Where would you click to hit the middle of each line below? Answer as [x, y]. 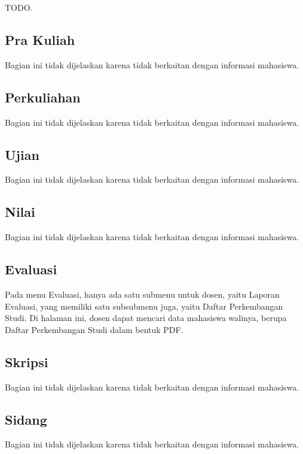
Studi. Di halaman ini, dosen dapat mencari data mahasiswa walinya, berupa [146, 318]
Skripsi [27, 361]
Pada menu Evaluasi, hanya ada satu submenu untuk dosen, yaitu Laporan [142, 294]
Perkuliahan [43, 97]
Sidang [26, 419]
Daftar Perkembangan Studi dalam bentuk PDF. [94, 329]
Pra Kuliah [40, 39]
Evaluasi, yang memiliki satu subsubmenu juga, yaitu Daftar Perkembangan [144, 306]
